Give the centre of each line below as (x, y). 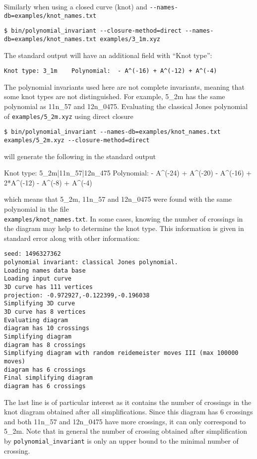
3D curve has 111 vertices (48, 287)
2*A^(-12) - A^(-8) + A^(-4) (48, 182)
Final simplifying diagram (48, 378)
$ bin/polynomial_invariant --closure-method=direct (93, 31)
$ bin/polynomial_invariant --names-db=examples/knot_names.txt (112, 132)
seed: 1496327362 (32, 254)
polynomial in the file (36, 209)
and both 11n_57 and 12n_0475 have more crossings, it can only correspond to (125, 421)
